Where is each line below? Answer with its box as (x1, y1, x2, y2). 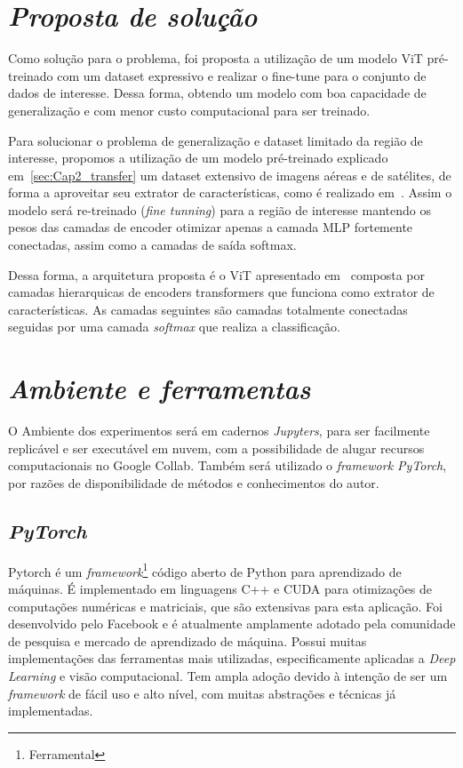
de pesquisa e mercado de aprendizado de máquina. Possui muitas (8, 631, 367, 650)
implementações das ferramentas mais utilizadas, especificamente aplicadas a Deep (8, 649, 456, 668)
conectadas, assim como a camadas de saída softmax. (8, 236, 297, 254)
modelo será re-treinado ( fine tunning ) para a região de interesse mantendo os (8, 200, 431, 219)
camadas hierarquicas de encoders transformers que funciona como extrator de (8, 283, 435, 301)
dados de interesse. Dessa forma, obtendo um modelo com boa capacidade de (8, 84, 427, 102)
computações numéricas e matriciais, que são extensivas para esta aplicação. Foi (8, 596, 443, 615)
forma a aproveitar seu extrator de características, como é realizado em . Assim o (8, 183, 452, 202)
